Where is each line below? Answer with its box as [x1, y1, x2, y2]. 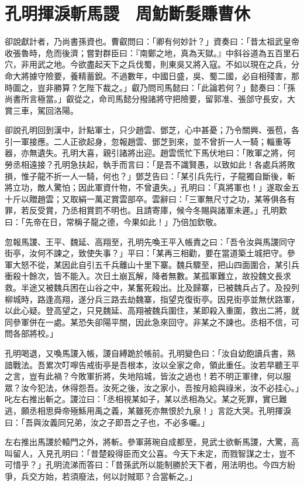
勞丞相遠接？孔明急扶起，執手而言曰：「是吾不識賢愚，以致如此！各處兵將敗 [5, 158, 295, 171]
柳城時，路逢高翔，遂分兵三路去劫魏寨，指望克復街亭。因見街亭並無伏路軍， [5, 293, 299, 305]
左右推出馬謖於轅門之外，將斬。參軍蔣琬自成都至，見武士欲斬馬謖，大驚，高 [5, 436, 299, 448]
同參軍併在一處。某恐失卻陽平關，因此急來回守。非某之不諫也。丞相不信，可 [5, 315, 299, 328]
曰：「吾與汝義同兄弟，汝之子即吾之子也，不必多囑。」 [5, 416, 209, 428]
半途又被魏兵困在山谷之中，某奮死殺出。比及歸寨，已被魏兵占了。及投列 [20, 281, 299, 293]
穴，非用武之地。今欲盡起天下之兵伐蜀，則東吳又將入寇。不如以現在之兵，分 [5, 58, 299, 70]
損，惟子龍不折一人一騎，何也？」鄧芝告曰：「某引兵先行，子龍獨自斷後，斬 [5, 169, 295, 182]
